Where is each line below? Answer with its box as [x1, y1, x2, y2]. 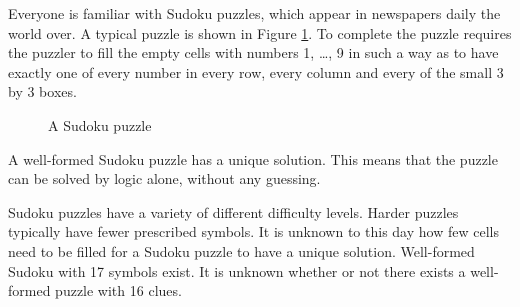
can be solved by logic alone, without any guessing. [8, 168, 321, 189]
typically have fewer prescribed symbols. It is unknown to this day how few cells [8, 221, 499, 242]
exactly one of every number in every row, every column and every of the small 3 [8, 61, 504, 82]
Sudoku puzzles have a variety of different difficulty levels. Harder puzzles [8, 201, 459, 222]
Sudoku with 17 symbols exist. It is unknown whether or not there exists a [8, 260, 466, 281]
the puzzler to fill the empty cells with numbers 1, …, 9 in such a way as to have [8, 42, 499, 63]
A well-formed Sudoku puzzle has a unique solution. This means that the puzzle [8, 148, 498, 169]
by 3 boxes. [8, 81, 77, 102]
